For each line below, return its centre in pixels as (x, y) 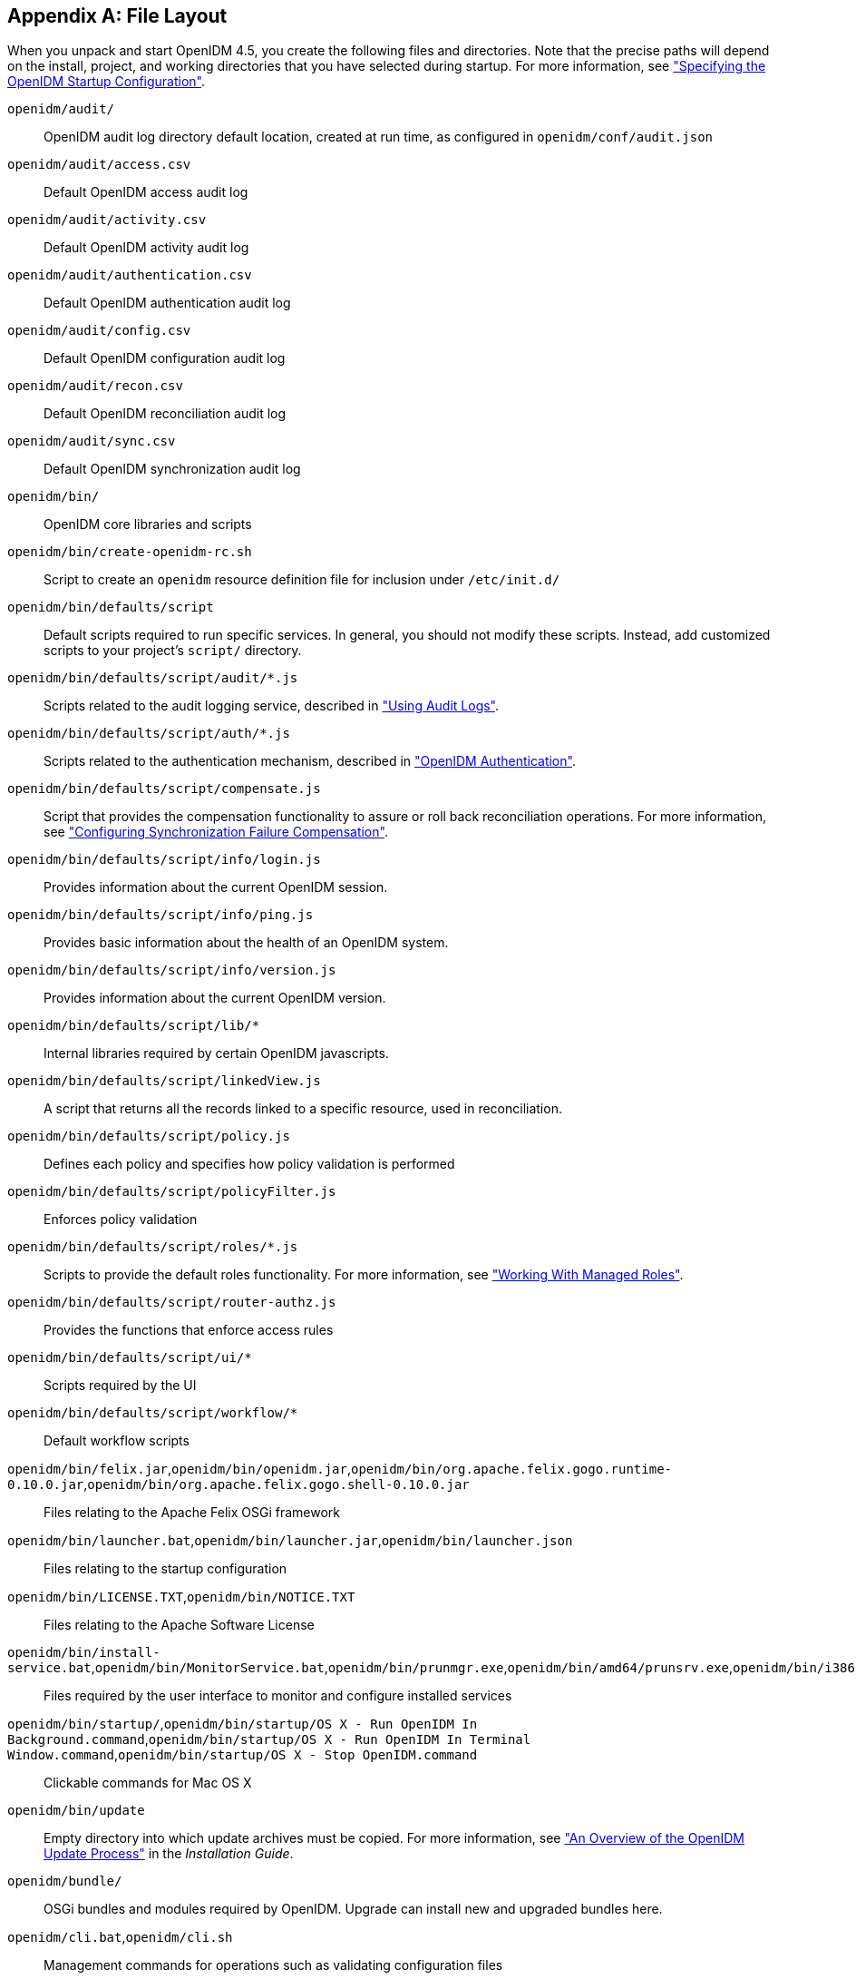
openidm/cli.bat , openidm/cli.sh (120, 1937)
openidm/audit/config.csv (99, 331)
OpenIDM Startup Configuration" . (107, 82)
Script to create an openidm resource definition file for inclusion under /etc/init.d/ (302, 580)
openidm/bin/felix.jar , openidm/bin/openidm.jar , (179, 1469)
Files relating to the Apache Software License (179, 1625)
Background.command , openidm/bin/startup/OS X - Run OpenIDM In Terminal (269, 1739)
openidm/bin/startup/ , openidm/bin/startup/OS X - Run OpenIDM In (243, 1724)
